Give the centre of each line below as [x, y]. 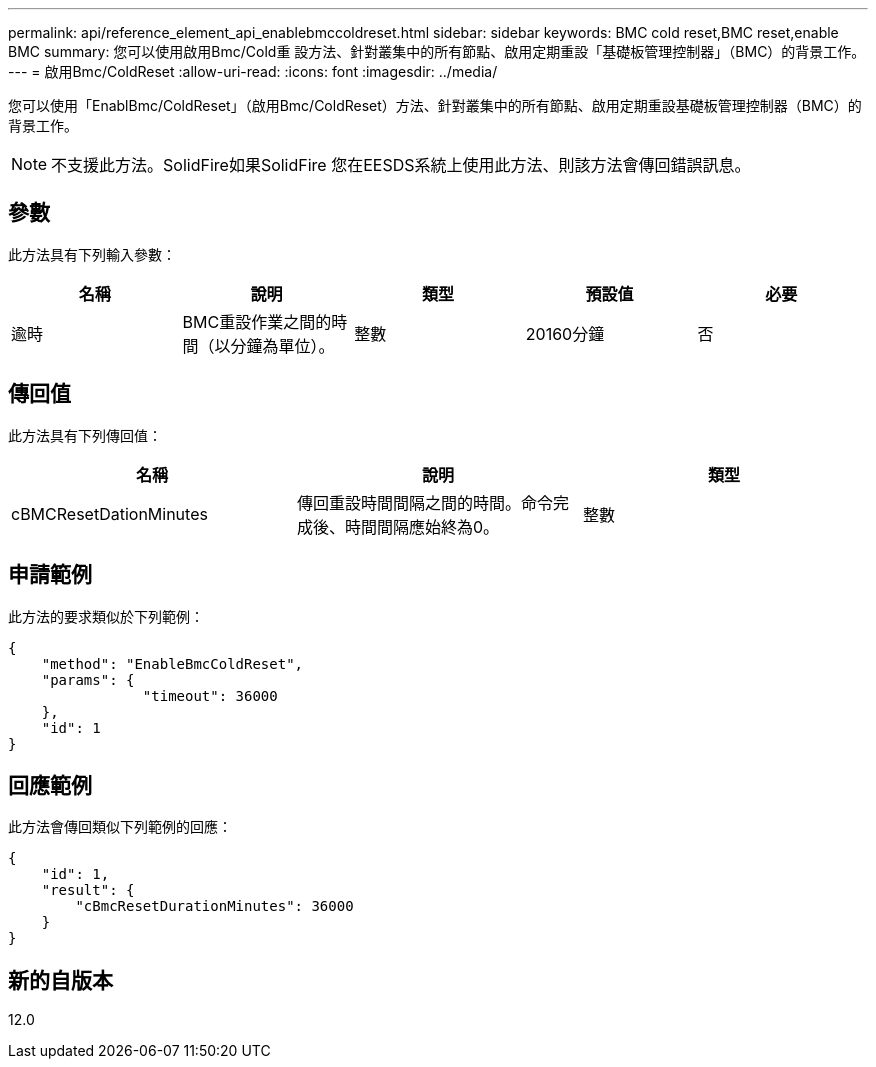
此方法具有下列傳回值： [85, 435]
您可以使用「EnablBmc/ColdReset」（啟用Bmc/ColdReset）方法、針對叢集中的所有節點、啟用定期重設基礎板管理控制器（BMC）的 [435, 105]
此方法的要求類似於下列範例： [106, 616]
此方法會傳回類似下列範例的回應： [120, 827]
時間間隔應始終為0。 [422, 526]
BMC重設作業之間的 [257, 321]
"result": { [88, 890]
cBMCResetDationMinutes [109, 513]
